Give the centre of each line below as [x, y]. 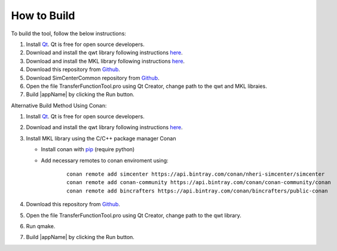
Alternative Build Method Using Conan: [59, 105]
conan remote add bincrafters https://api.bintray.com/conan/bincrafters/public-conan [197, 191]
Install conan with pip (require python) [88, 149]
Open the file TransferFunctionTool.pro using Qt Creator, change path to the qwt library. [134, 215]
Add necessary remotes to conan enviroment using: [105, 160]
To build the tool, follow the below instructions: [69, 33]
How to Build [43, 16]
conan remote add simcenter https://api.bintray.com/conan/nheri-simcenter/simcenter [196, 174]
